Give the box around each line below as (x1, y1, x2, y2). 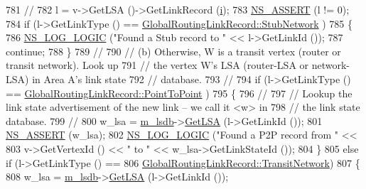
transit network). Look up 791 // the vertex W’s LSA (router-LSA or (6, 58, 309, 72)
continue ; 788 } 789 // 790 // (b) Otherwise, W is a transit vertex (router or (6, 43, 341, 58)
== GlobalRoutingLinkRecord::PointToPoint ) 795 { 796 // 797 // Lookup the (6, 85, 352, 100)
